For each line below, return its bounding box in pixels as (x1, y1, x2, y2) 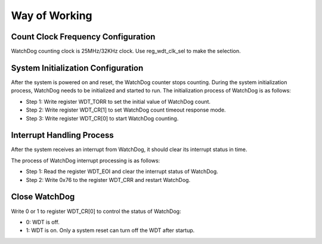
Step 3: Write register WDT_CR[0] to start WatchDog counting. (26, 115, 179, 122)
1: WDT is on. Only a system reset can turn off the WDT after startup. (26, 227, 195, 234)
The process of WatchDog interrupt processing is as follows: (11, 157, 160, 164)
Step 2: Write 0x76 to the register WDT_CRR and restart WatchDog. (26, 176, 191, 183)
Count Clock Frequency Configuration (11, 32, 156, 42)
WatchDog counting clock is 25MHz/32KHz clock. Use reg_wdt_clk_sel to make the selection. (11, 48, 241, 55)
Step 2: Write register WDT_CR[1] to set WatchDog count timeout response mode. (26, 106, 226, 113)
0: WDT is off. (26, 218, 60, 226)
